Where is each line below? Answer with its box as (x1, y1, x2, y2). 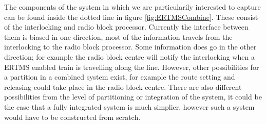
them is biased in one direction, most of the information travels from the (4, 31, 233, 42)
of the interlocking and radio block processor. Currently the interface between (4, 21, 249, 32)
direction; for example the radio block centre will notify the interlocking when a (4, 51, 255, 62)
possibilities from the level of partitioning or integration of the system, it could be (4, 91, 262, 102)
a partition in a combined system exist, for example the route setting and (4, 71, 235, 82)
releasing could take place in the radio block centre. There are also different (4, 81, 242, 92)
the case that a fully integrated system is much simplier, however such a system (4, 101, 255, 112)
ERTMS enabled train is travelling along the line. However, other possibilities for (4, 61, 259, 72)
